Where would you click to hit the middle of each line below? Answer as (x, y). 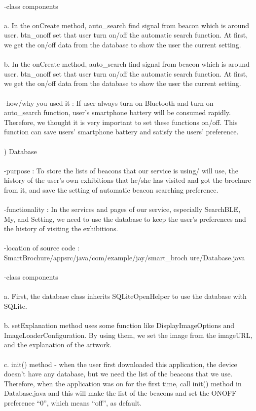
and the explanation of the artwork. (58, 345)
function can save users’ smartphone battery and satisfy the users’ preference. (121, 132)
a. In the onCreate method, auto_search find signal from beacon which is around (127, 25)
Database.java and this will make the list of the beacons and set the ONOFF (120, 393)
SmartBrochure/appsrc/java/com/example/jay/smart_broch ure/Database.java (125, 258)
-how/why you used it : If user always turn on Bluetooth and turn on (109, 103)
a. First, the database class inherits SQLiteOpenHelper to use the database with (125, 296)
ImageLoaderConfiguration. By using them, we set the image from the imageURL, (128, 335)
